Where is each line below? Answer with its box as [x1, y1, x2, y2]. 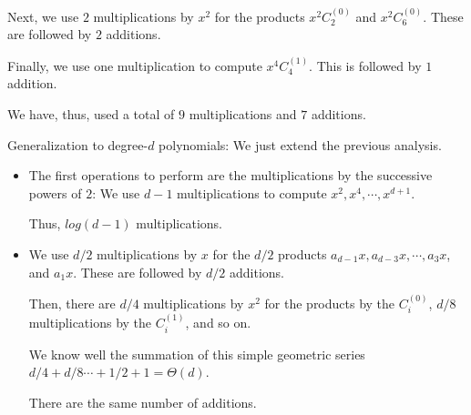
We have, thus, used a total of [7, 105, 175, 123]
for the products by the [264, 293, 395, 312]
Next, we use [7, 6, 79, 25]
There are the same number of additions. [28, 392, 257, 411]
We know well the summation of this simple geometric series [28, 344, 365, 363]
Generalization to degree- [7, 135, 148, 154]
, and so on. [185, 313, 251, 332]
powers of [28, 183, 82, 202]
